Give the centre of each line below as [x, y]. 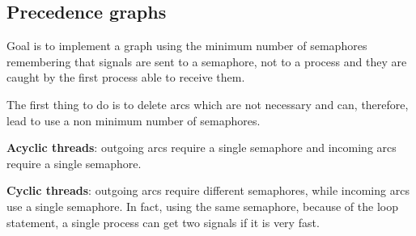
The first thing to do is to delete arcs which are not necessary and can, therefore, [208, 104]
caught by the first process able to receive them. [126, 77]
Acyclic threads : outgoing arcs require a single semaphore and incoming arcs [202, 147]
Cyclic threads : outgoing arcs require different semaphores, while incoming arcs [208, 190]
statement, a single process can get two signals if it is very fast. [163, 222]
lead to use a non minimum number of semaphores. [134, 120]
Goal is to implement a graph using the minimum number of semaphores [187, 46]
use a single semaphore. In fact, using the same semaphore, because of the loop [202, 206]
